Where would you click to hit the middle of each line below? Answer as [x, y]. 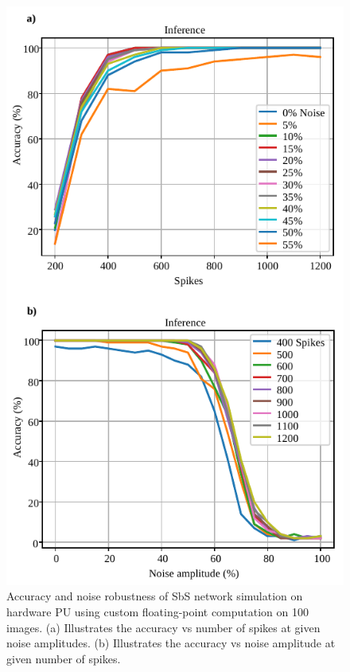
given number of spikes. [64, 658]
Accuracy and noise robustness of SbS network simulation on [155, 596]
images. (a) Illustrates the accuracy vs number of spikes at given [163, 627]
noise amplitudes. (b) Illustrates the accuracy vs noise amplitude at [171, 643]
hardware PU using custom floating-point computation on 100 [158, 612]
